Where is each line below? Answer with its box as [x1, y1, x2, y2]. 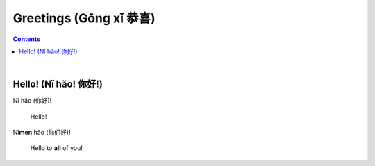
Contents [12, 35, 41, 43]
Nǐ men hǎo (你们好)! [12, 128, 71, 137]
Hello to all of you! [30, 144, 83, 152]
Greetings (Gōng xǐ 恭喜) [12, 10, 156, 26]
